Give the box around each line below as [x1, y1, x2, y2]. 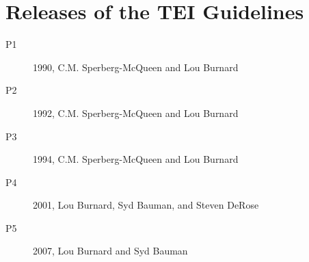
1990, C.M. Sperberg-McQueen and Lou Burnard [33, 60, 239, 74]
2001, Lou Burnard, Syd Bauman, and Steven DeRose [33, 198, 259, 212]
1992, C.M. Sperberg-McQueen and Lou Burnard [33, 105, 239, 120]
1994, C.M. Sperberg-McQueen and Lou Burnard [33, 152, 239, 166]
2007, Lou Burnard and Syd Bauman [33, 244, 188, 258]
